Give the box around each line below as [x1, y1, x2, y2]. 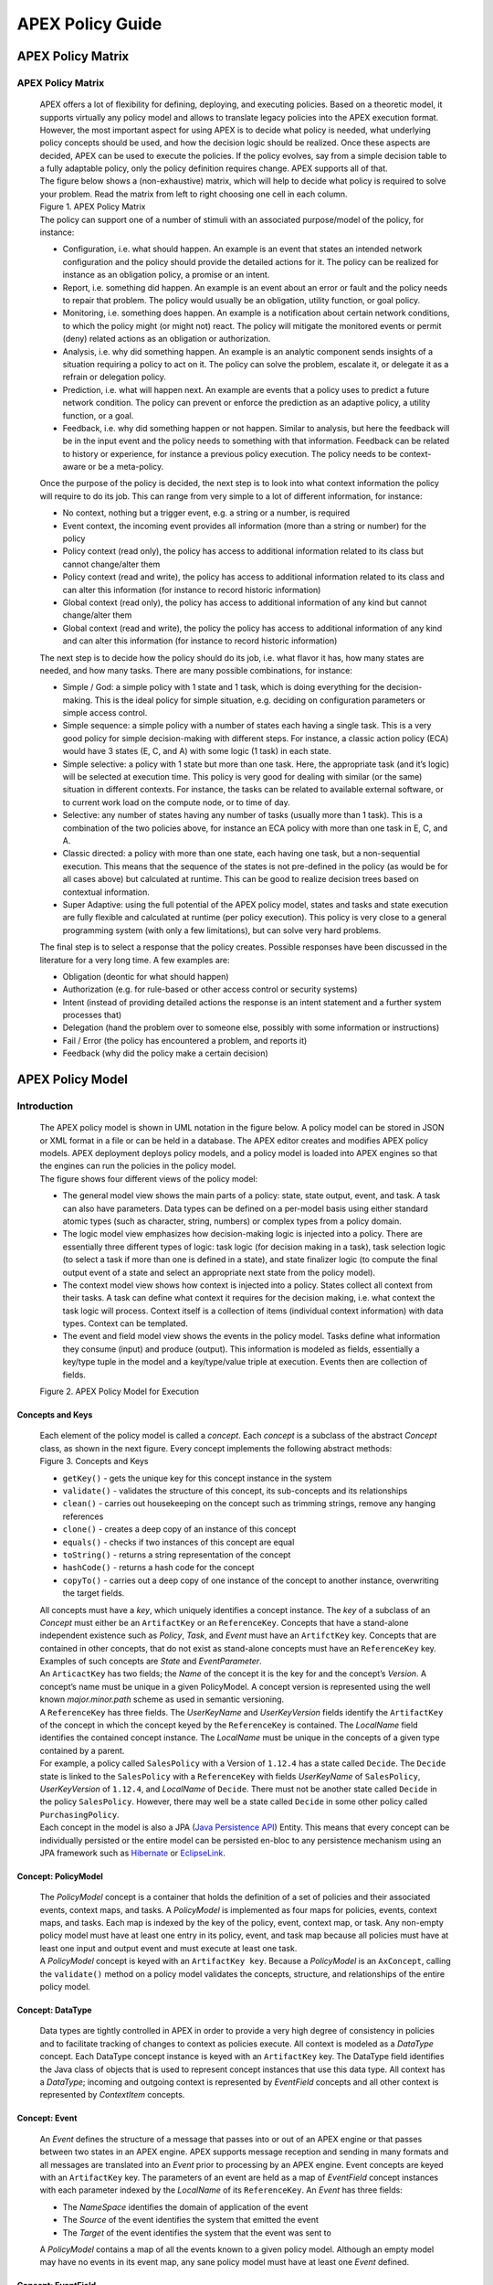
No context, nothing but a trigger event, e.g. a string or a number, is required [62, 507, 351, 518]
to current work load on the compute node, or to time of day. [62, 796, 291, 808]
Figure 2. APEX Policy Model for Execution [39, 1386, 200, 1398]
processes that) [62, 1010, 122, 1021]
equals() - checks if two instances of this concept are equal [62, 1536, 295, 1547]
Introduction [16, 1100, 73, 1112]
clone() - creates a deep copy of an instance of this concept [62, 1524, 297, 1535]
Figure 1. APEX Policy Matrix [39, 201, 146, 212]
